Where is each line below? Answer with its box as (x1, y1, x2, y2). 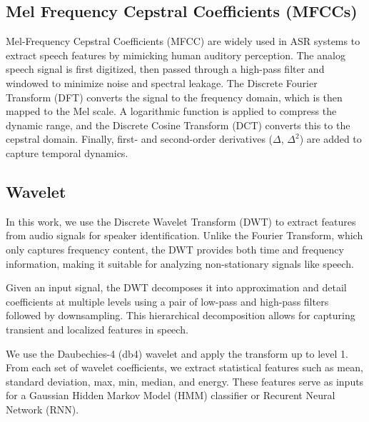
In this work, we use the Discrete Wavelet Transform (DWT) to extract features (6, 213, 356, 228)
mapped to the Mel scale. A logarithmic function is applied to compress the (6, 104, 337, 119)
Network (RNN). (6, 401, 79, 416)
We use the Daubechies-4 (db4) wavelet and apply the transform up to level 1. (6, 346, 348, 361)
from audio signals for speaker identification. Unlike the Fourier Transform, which (6, 228, 363, 243)
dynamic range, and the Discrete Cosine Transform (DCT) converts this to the (6, 117, 350, 132)
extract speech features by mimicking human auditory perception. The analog (6, 47, 345, 62)
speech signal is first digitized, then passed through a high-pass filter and (6, 61, 325, 76)
